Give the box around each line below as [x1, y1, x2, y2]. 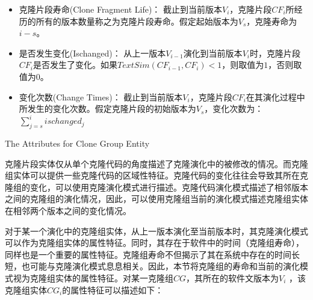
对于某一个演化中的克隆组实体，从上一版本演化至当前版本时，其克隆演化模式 [5, 224, 308, 237]
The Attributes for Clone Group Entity [5, 137, 150, 150]
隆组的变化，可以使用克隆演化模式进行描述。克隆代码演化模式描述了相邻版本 [5, 180, 308, 193]
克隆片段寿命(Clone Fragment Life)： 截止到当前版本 [19, 3, 222, 15]
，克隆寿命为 [246, 14, 297, 27]
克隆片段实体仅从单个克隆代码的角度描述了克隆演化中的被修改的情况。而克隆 [5, 157, 308, 170]
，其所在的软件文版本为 [186, 271, 279, 284]
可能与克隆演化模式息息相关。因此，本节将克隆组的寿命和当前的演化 [29, 260, 300, 272]
